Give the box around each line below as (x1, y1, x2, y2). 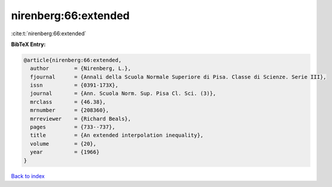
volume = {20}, (30, 140, 97, 147)
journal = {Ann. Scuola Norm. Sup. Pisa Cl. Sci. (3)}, (30, 90, 217, 97)
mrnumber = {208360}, (30, 107, 109, 114)
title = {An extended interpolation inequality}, (30, 132, 204, 139)
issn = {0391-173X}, (30, 82, 119, 89)
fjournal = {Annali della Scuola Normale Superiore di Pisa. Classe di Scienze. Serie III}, (30, 73, 327, 80)
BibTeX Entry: (11, 41, 46, 48)
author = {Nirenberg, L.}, (30, 65, 132, 72)
